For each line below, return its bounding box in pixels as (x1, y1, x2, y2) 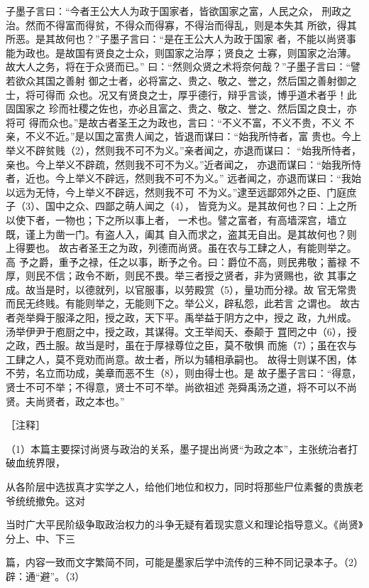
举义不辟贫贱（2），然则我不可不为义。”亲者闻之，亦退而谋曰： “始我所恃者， (6, 142, 361, 157)
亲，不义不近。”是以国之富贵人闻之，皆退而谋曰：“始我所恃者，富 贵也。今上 (6, 129, 361, 144)
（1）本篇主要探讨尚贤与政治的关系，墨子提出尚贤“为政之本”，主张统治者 (6, 441, 348, 456)
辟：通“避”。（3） (6, 568, 85, 583)
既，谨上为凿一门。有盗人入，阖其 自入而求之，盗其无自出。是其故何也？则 (6, 226, 357, 241)
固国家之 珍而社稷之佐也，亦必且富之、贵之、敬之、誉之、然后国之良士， (6, 101, 347, 116)
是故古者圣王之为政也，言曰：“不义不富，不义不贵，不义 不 (78, 114, 355, 129)
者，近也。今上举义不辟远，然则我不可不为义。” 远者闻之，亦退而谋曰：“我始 (6, 171, 361, 186)
